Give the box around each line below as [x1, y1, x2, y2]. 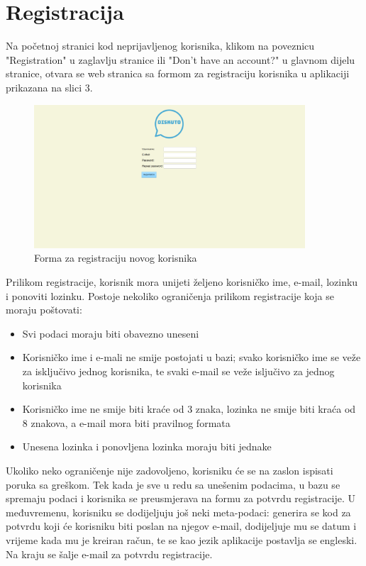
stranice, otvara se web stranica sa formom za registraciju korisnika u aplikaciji [6, 66, 350, 81]
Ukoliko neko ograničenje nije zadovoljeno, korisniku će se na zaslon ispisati [6, 462, 333, 477]
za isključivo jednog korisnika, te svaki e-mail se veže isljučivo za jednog [22, 364, 335, 378]
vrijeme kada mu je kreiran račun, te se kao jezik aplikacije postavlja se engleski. [6, 532, 357, 547]
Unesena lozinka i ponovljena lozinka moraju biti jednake [22, 439, 272, 454]
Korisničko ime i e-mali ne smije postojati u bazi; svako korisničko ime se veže [22, 350, 361, 365]
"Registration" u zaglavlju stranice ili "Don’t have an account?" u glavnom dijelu [6, 52, 355, 67]
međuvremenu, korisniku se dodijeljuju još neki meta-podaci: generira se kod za [6, 504, 351, 519]
